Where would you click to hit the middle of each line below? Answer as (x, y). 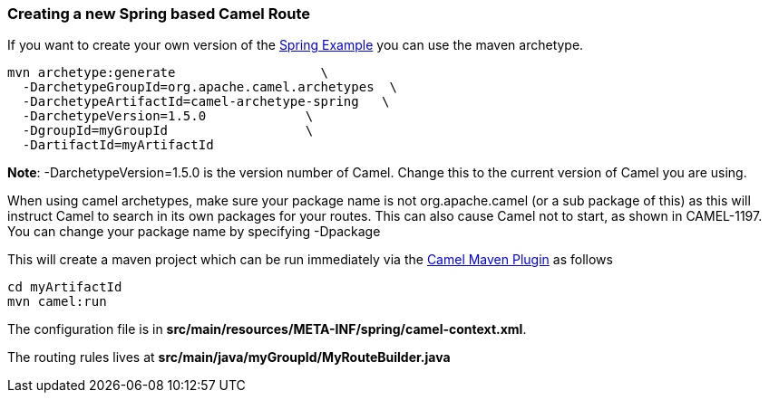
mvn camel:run (57, 302)
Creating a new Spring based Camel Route (159, 14)
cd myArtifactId (65, 287)
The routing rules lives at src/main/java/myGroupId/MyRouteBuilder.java (229, 357)
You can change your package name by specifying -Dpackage (194, 232)
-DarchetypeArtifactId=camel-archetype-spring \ (206, 102)
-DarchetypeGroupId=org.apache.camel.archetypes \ (209, 87)
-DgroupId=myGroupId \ (168, 131)
